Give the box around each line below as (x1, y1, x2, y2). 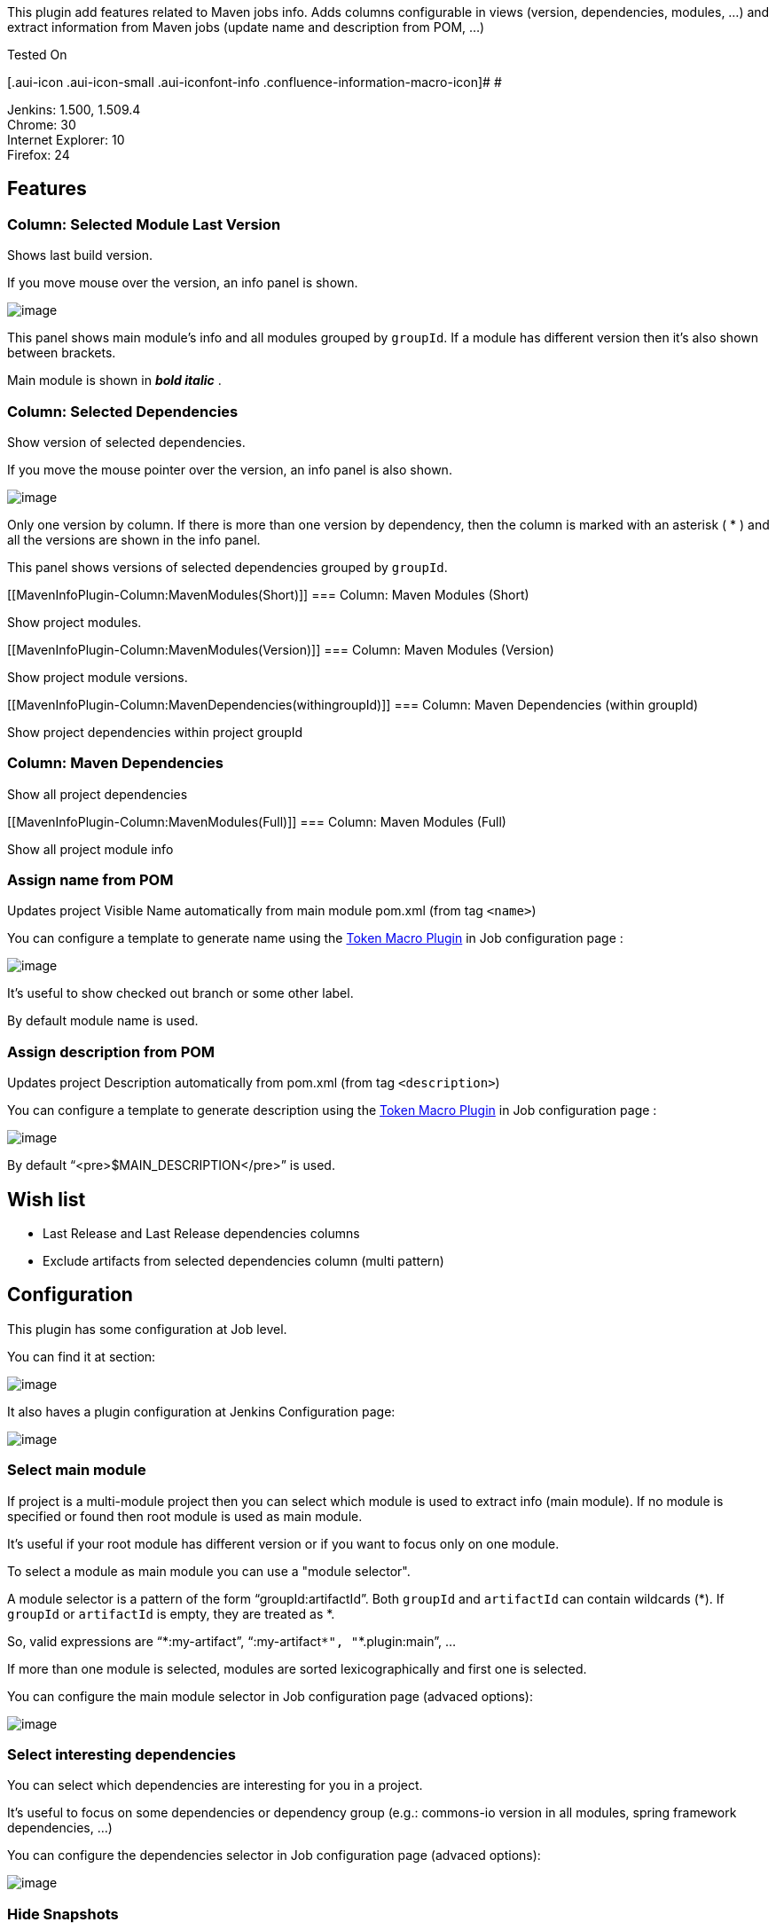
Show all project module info (7, 841, 174, 857)
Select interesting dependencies (7, 1746, 236, 1764)
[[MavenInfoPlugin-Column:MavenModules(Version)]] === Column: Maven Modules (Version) (7, 641, 554, 657)
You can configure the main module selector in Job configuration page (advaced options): (7, 1688, 533, 1704)
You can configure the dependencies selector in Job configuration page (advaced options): (7, 1848, 541, 1863)
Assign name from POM (7, 871, 174, 890)
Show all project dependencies (7, 786, 188, 802)
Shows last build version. (7, 247, 153, 263)
